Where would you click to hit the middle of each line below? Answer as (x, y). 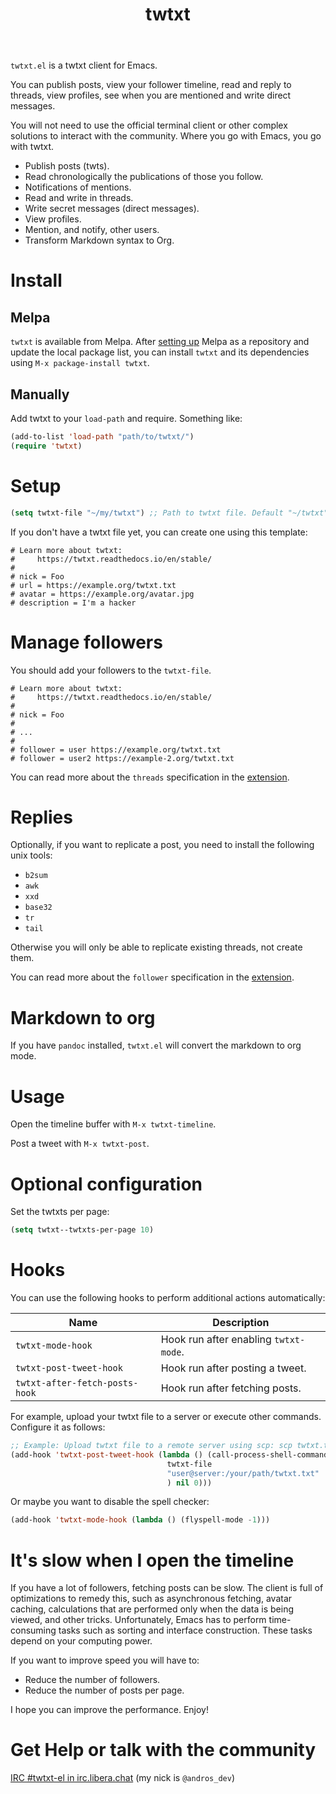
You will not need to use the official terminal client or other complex (149, 125)
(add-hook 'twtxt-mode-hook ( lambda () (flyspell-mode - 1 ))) (140, 1520)
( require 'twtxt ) (46, 446)
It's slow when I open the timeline (152, 1560)
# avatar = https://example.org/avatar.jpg (102, 594)
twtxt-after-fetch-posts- (77, 1383)
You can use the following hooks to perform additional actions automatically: (168, 1298)
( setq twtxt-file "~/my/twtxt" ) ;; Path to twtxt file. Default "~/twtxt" (169, 513)
